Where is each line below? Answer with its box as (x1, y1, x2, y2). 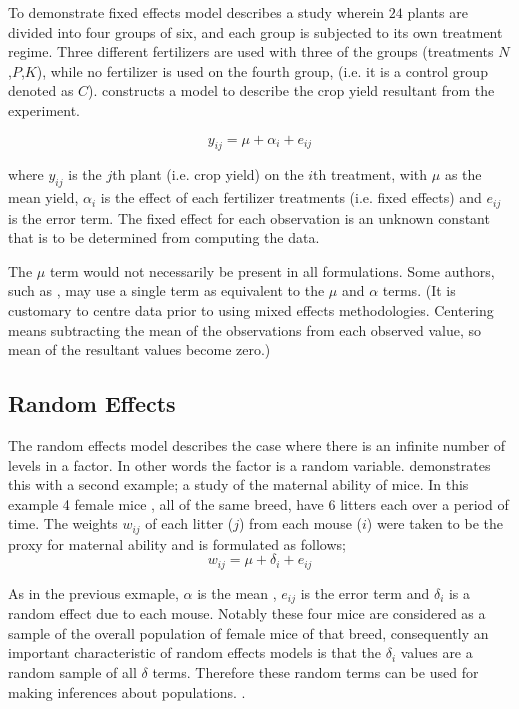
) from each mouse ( (239, 513, 362, 534)
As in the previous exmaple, (8, 582, 179, 603)
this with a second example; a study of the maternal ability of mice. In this (8, 474, 469, 495)
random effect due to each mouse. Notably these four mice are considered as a (8, 603, 486, 624)
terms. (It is (382, 280, 456, 301)
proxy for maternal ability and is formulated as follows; (8, 533, 346, 554)
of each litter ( (145, 513, 234, 534)
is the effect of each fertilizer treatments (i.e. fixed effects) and (100, 187, 482, 208)
